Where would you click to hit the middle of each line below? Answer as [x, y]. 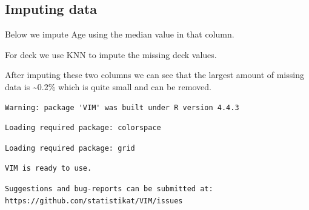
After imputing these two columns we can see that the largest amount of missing [154, 75]
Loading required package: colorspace [83, 128]
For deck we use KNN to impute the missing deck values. [111, 54]
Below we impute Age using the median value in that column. [120, 34]
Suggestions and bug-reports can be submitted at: [109, 189]
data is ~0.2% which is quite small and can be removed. [108, 86]
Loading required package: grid [70, 148]
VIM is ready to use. [48, 169]
